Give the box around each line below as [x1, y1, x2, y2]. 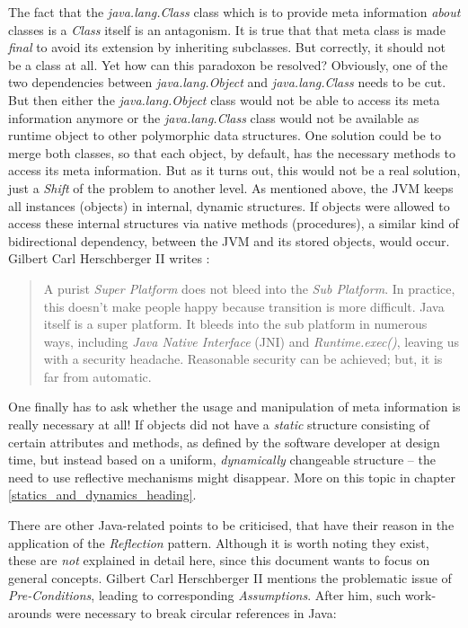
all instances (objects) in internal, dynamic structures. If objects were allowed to [8, 196, 450, 215]
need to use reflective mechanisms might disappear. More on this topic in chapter [8, 467, 455, 486]
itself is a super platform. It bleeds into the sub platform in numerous [43, 314, 428, 333]
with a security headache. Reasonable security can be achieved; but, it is [43, 349, 443, 368]
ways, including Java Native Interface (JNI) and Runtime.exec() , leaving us [43, 332, 460, 350]
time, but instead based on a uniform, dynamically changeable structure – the [8, 450, 436, 469]
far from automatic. [43, 367, 152, 385]
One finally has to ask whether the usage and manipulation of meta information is [8, 397, 461, 416]
